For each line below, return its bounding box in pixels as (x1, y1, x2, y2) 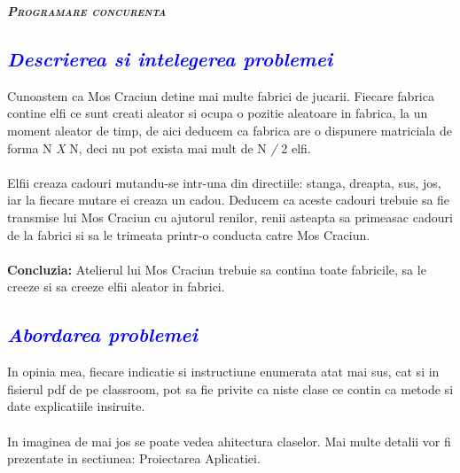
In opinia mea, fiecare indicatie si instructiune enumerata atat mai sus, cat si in (7, 362, 440, 381)
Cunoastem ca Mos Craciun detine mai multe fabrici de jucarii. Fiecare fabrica (7, 86, 434, 105)
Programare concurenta (7, 2, 167, 19)
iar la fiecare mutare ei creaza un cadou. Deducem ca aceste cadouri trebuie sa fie (7, 190, 450, 209)
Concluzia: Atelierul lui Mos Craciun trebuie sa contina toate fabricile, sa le (7, 260, 426, 278)
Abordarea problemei (7, 321, 198, 348)
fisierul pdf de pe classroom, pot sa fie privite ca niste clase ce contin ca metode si (7, 379, 454, 398)
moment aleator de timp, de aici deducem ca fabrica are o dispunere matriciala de (7, 120, 452, 139)
